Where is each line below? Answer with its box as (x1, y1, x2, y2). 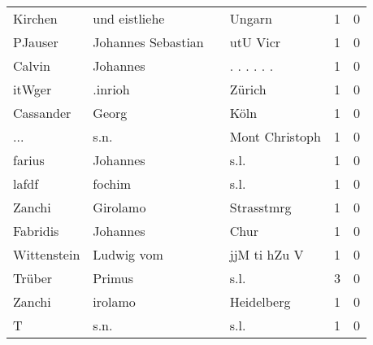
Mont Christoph (229, 127, 321, 146)
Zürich (229, 80, 267, 98)
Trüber (13, 269, 53, 287)
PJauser (13, 33, 59, 51)
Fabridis (13, 221, 59, 240)
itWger (13, 80, 52, 98)
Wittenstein (13, 245, 80, 264)
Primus (93, 269, 134, 287)
